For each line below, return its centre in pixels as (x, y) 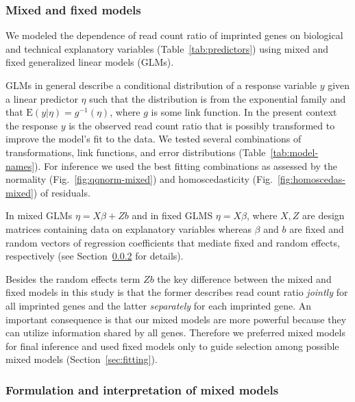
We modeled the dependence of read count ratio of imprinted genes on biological (174, 35)
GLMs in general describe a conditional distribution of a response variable (161, 85)
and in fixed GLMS (172, 215)
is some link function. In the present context (244, 112)
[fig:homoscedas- (311, 179)
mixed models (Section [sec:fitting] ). (82, 359)
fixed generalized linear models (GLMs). (90, 62)
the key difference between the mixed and (244, 278)
